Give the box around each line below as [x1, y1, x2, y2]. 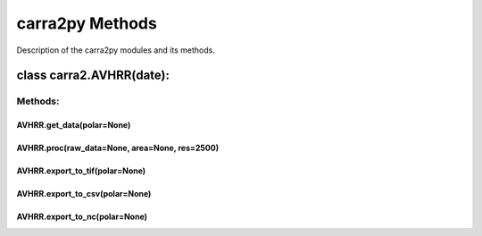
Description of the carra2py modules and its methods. [16, 45, 216, 55]
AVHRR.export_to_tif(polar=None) [16, 165, 146, 176]
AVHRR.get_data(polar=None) [16, 120, 131, 131]
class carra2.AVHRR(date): [16, 68, 170, 83]
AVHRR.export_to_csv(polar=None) [16, 189, 152, 199]
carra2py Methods [16, 13, 158, 33]
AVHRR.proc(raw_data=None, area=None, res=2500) [16, 143, 219, 154]
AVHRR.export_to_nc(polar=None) [16, 211, 147, 223]
